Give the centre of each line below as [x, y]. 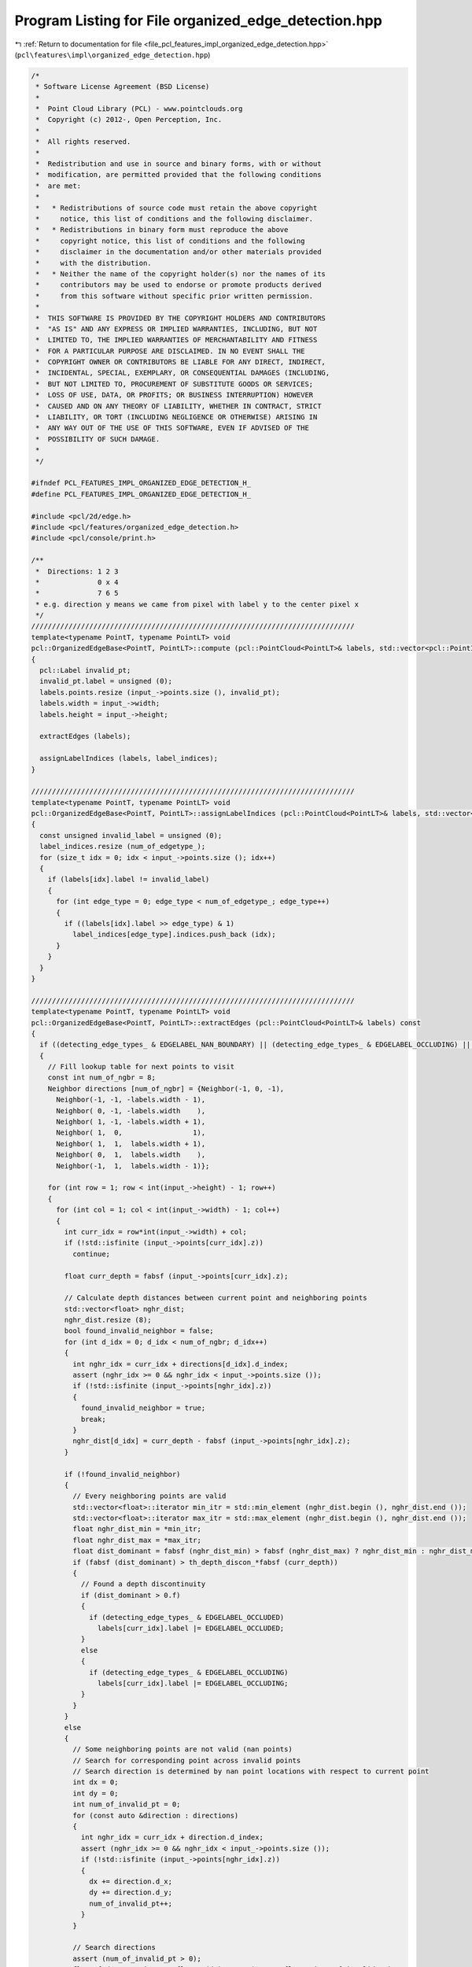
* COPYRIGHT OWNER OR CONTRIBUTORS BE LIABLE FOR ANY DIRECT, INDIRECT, [181, 362]
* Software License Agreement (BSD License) [123, 87]
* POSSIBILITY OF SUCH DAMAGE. [98, 439]
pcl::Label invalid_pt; [85, 670]
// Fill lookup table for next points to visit [141, 1067]
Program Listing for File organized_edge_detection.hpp [199, 20]
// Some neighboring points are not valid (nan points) [182, 1749]
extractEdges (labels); [85, 736]
